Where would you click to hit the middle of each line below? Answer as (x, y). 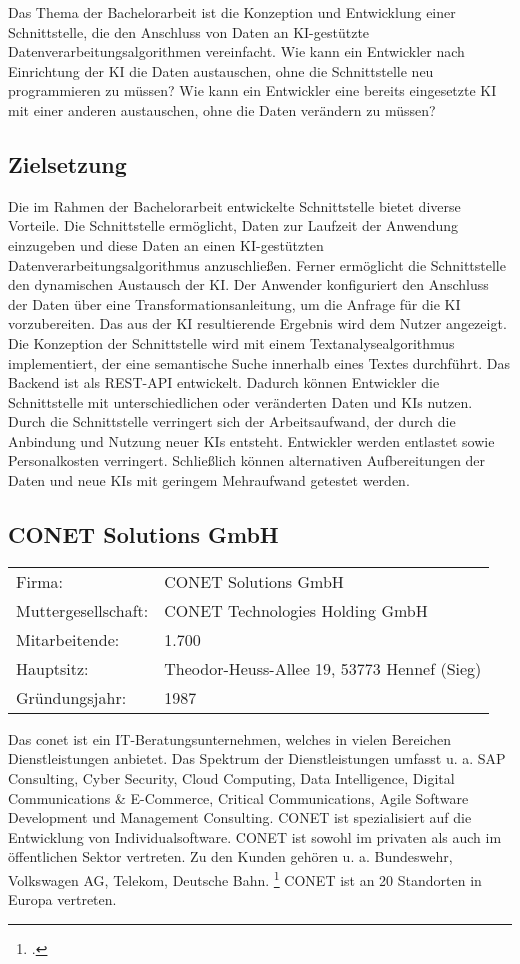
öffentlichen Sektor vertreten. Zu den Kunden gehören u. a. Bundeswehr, (230, 856)
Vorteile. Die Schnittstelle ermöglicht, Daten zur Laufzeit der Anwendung (233, 225)
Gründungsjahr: (71, 697)
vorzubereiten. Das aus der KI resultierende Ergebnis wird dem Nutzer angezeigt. (257, 323)
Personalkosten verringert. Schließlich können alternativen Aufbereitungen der (247, 460)
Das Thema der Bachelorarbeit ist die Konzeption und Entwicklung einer (232, 12)
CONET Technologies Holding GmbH (296, 610)
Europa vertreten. (62, 899)
